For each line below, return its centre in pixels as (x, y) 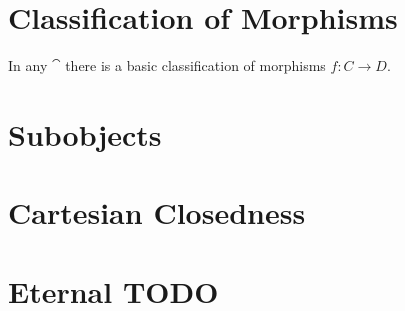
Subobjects (85, 133)
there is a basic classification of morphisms (195, 65)
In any (28, 65)
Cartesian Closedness (157, 212)
